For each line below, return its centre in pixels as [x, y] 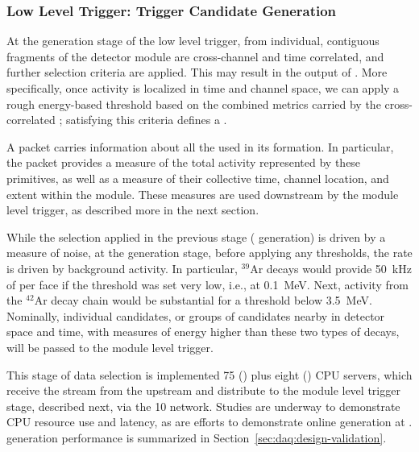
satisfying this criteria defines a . [146, 120]
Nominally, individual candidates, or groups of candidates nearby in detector [196, 315]
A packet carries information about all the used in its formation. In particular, [200, 146]
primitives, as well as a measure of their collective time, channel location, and [198, 178]
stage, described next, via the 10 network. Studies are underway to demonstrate [203, 406]
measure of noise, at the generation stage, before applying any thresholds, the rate [209, 253]
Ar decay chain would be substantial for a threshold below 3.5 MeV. [203, 300]
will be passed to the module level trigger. [110, 347]
